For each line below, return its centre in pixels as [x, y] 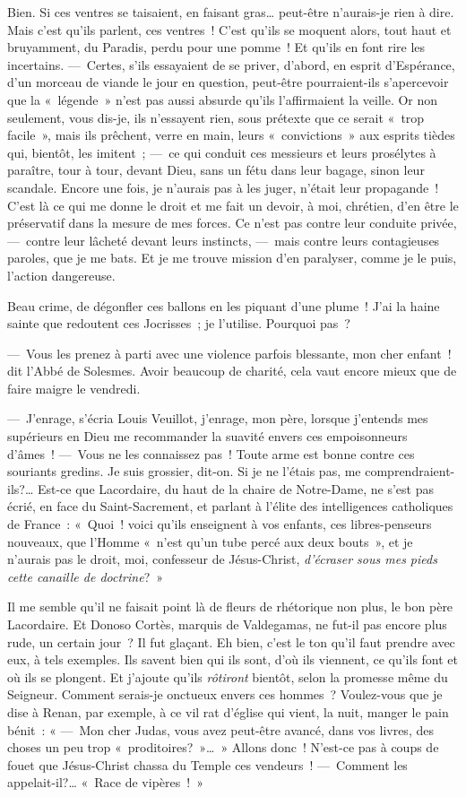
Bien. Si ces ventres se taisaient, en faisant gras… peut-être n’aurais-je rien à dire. [231, 12]
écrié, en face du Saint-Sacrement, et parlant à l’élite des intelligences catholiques [230, 506]
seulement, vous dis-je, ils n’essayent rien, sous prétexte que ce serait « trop [216, 117]
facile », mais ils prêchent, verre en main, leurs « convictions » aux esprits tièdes [231, 135]
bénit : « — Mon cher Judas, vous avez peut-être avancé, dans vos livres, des [220, 729]
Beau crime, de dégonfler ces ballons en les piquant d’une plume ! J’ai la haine [224, 305]
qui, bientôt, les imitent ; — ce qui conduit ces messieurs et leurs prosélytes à [222, 152]
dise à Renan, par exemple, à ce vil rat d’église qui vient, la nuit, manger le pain [228, 711]
